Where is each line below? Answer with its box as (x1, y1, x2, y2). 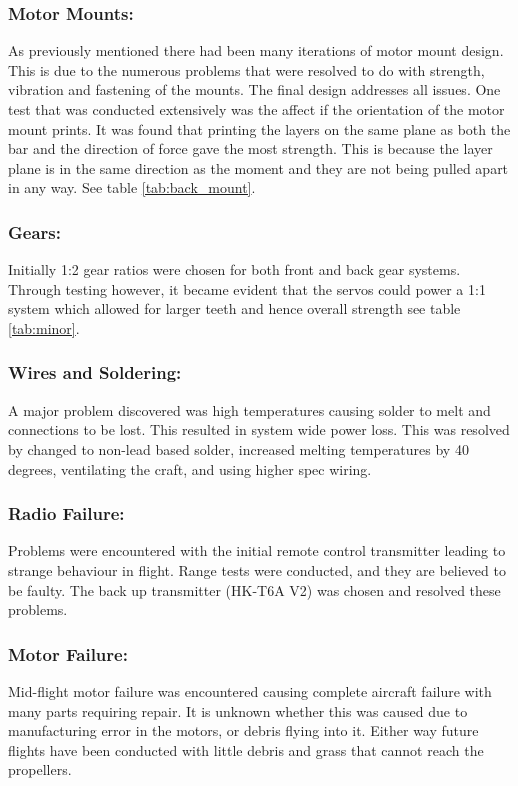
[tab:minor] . (8, 317, 80, 338)
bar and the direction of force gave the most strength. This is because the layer (8, 138, 493, 159)
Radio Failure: (8, 501, 125, 526)
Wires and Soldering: (8, 360, 182, 385)
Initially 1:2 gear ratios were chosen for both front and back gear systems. (8, 259, 461, 280)
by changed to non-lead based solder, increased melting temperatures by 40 (8, 438, 469, 459)
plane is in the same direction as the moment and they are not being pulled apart (8, 157, 509, 178)
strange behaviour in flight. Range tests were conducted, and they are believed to (8, 559, 506, 580)
